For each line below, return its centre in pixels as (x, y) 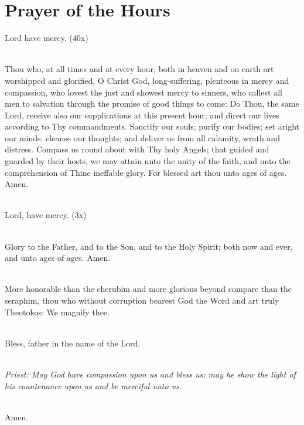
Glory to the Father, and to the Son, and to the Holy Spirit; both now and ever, (149, 246)
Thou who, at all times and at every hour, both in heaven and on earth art (139, 69)
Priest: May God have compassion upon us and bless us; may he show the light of (150, 374)
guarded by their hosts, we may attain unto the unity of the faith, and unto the (148, 161)
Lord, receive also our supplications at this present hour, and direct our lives (142, 115)
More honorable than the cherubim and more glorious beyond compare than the (148, 289)
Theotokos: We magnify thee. (57, 312)
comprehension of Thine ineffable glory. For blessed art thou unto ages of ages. (146, 172)
